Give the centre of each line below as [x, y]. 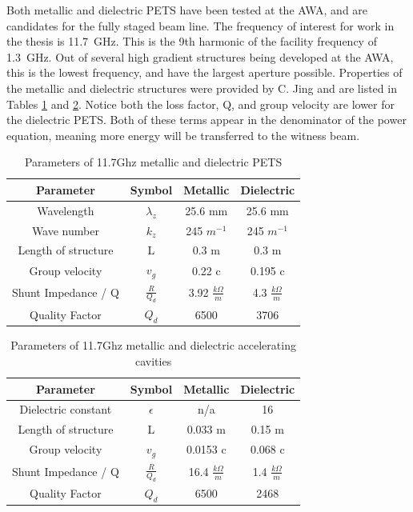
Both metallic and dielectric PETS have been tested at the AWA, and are [187, 10]
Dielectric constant [66, 409]
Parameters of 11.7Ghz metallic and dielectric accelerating [153, 345]
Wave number [65, 230]
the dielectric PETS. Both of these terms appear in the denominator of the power [206, 120]
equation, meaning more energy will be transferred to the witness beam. [183, 135]
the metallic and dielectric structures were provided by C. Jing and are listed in [202, 88]
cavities [153, 360]
